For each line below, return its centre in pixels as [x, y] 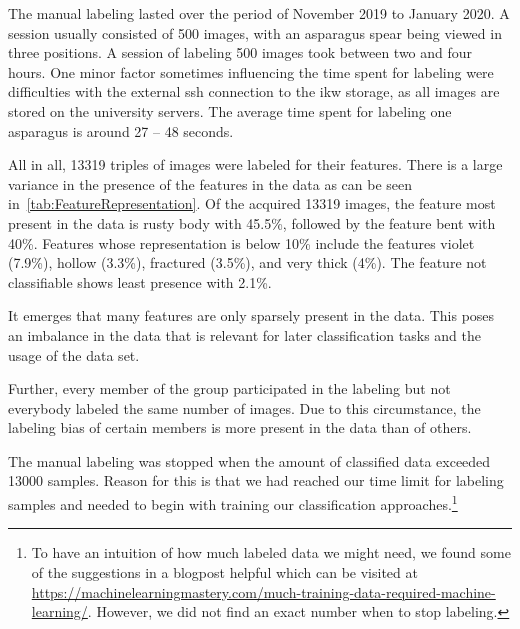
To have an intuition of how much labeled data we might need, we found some [271, 552]
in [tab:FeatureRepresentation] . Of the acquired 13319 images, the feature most [252, 203]
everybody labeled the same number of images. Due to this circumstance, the [244, 407]
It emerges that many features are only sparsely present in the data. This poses [251, 315]
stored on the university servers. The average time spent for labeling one [230, 110]
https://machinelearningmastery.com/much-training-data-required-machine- [263, 591]
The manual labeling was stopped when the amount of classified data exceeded [249, 460]
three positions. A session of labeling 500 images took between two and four [240, 52]
